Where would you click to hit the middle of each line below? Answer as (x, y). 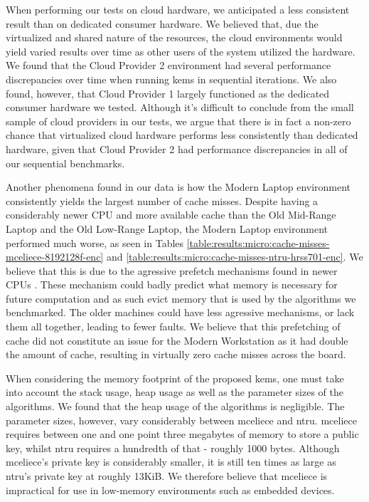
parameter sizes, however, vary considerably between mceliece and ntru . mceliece (181, 420)
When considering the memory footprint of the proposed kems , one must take (175, 378)
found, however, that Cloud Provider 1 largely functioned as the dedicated (168, 93)
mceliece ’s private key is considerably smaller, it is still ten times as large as (171, 462)
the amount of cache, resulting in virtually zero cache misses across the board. (176, 354)
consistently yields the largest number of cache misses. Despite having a (162, 200)
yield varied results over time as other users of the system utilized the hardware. (181, 51)
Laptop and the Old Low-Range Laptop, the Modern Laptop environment (167, 228)
